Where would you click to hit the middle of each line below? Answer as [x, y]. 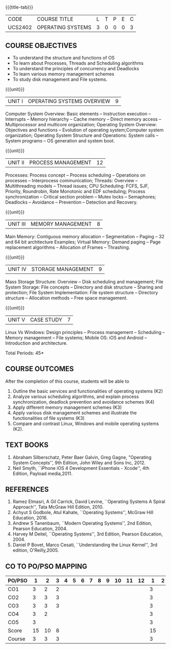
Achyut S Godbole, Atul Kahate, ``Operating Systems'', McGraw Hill [83, 513]
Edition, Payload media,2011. [42, 473]
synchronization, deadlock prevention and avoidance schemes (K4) [83, 402]
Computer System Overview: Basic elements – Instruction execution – [78, 114]
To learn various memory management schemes [63, 74]
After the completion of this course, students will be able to [67, 381]
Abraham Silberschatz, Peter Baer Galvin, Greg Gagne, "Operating [82, 457]
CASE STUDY [46, 320]
